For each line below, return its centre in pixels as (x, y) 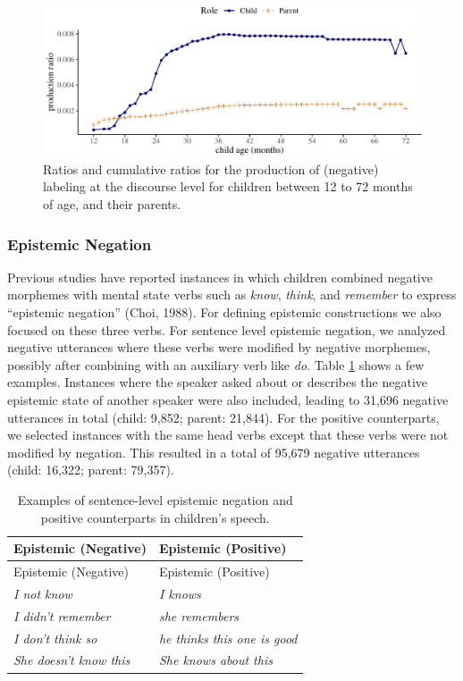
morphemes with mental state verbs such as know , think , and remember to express (232, 294)
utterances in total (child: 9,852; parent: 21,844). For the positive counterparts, (223, 417)
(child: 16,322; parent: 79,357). (91, 470)
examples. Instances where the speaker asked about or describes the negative (218, 382)
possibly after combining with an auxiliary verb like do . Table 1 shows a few (216, 364)
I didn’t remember (62, 615)
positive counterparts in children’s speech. (155, 517)
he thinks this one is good (228, 638)
